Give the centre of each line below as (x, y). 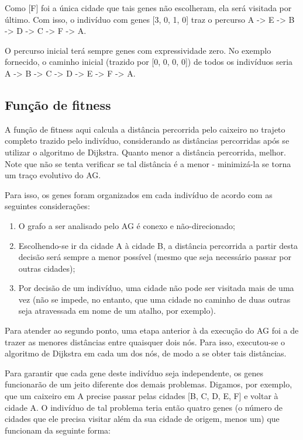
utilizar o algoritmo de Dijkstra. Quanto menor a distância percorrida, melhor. (145, 152)
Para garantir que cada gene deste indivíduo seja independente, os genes (134, 373)
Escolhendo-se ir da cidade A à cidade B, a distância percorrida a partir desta (158, 245)
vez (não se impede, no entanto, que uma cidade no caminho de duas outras (154, 299)
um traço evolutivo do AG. (53, 175)
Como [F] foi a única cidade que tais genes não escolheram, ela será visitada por (148, 8)
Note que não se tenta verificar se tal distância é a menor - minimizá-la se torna (148, 163)
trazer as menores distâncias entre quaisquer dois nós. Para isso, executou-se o (145, 342)
